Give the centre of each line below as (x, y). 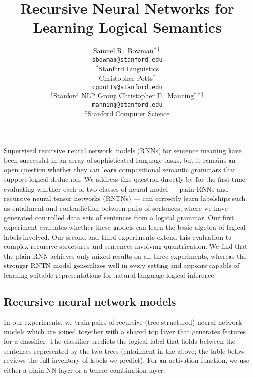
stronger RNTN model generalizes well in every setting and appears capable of (122, 265)
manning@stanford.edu (127, 105)
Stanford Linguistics (129, 68)
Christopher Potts (126, 78)
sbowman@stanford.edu (127, 59)
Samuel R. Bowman (123, 51)
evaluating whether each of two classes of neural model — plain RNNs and (116, 189)
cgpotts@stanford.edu (127, 87)
